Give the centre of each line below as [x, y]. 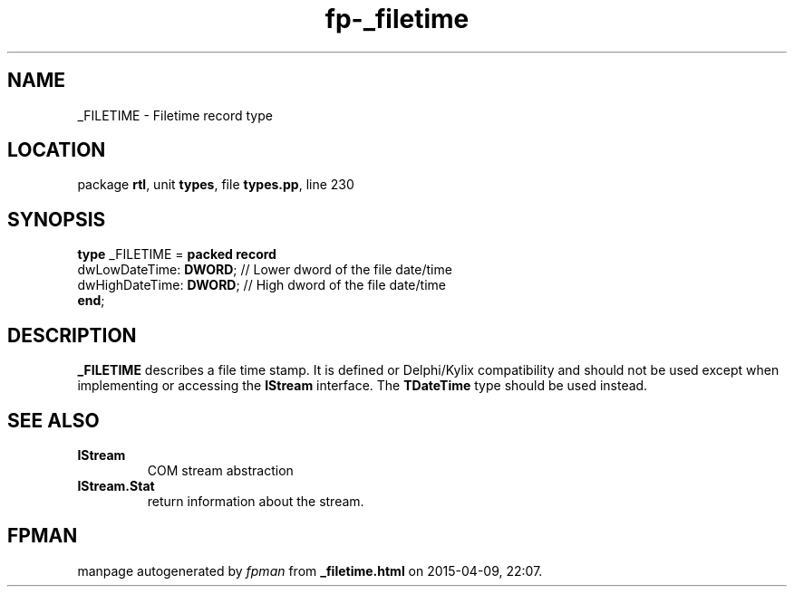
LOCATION [57, 150]
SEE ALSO [53, 420]
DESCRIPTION [72, 335]
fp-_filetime [397, 19]
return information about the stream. [256, 501]
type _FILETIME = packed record [177, 254]
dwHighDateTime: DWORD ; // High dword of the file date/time [261, 285]
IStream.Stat [116, 485]
